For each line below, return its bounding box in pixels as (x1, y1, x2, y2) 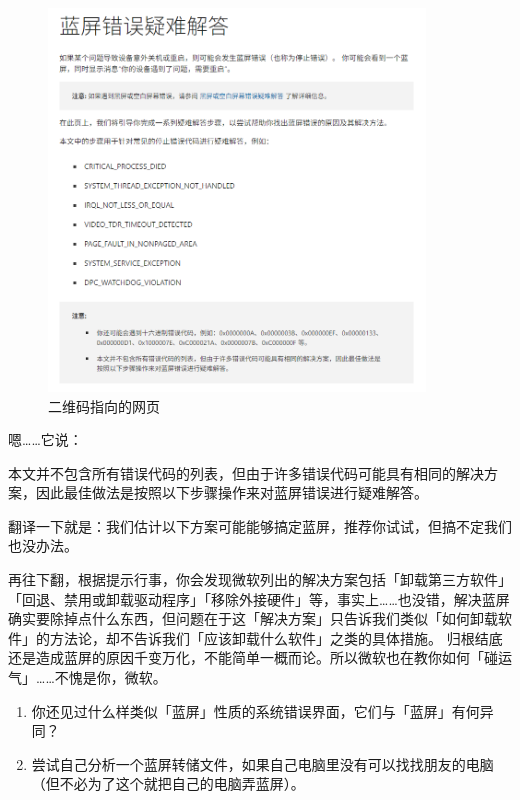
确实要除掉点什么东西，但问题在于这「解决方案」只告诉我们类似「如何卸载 (8, 608, 498, 629)
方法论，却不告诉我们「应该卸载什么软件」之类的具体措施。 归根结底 (49, 627, 503, 648)
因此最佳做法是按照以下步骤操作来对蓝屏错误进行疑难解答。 (35, 482, 428, 503)
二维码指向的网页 (48, 395, 160, 416)
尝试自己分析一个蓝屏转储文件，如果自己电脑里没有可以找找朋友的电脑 (31, 753, 494, 774)
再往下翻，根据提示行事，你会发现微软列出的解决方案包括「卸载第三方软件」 (8, 569, 512, 590)
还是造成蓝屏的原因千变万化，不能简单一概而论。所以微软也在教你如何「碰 (8, 647, 498, 668)
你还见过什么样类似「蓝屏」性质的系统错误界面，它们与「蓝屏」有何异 (31, 700, 494, 721)
